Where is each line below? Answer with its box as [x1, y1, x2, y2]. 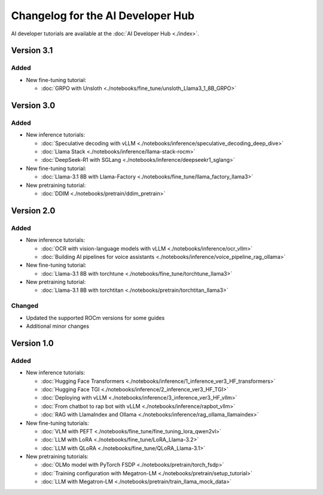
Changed [11, 301, 39, 310]
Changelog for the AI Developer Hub [11, 9, 194, 22]
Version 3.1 [11, 46, 53, 56]
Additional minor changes [26, 322, 90, 330]
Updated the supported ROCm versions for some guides [26, 314, 165, 321]
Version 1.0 [11, 338, 54, 348]
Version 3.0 [11, 100, 56, 110]
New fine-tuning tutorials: [26, 419, 89, 427]
